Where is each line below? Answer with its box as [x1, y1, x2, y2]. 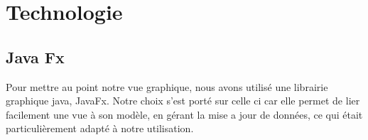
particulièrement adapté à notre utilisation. [6, 121, 194, 136]
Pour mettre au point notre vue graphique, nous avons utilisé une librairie [6, 79, 328, 94]
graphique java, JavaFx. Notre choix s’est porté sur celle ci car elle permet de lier [6, 93, 360, 108]
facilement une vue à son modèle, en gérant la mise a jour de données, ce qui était [6, 107, 363, 122]
